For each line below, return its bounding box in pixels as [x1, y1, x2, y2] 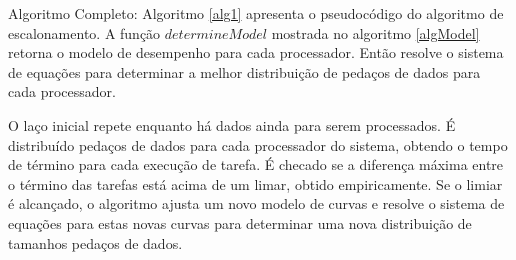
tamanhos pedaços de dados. [8, 232, 183, 253]
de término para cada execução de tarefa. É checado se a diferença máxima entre [8, 154, 504, 175]
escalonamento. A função [8, 22, 161, 43]
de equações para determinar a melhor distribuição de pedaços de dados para [8, 61, 481, 82]
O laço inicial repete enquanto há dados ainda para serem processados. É [8, 114, 456, 135]
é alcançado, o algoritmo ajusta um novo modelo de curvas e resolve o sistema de [8, 193, 505, 214]
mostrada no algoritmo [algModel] [271, 22, 480, 43]
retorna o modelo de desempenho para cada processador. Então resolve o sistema [8, 42, 504, 63]
